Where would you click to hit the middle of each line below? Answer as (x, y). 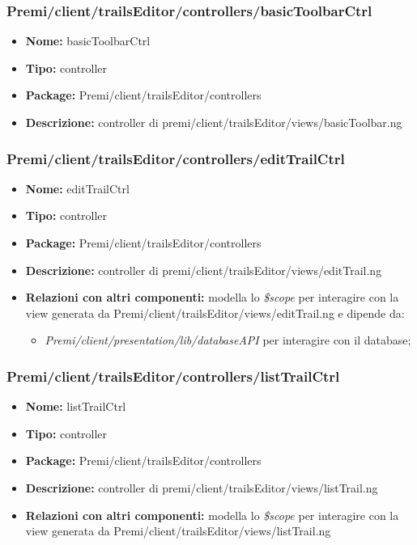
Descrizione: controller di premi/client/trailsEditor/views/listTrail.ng (202, 487)
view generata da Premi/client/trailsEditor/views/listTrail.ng (178, 531)
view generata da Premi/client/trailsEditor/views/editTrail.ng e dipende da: (215, 313)
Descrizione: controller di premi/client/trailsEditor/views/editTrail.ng (204, 270)
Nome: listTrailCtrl (76, 406)
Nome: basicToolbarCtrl (88, 41)
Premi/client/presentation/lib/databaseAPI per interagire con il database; (228, 340)
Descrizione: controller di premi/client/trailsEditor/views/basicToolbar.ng (214, 122)
